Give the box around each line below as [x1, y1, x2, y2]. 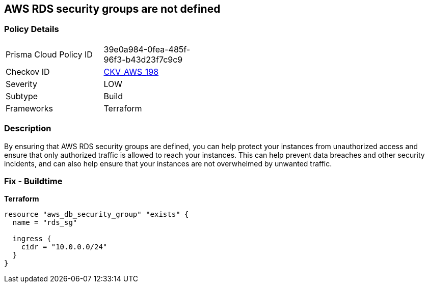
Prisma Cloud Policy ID [6, 49, 93, 60]
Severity [6, 78, 37, 89]
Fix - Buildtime [4, 176, 63, 186]
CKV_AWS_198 [103, 66, 159, 77]
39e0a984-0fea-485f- [103, 44, 191, 54]
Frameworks [6, 103, 53, 113]
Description [4, 123, 51, 134]
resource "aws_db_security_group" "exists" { [4, 210, 189, 219]
